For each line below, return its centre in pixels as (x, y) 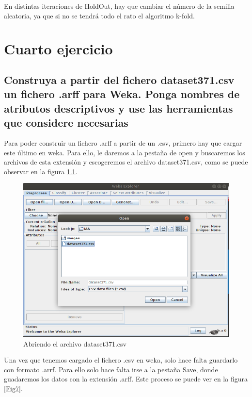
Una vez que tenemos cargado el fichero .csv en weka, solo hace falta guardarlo (121, 360)
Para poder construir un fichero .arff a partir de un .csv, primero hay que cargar (123, 142)
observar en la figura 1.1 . (41, 171)
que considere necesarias (66, 123)
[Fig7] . (13, 389)
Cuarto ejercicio (58, 49)
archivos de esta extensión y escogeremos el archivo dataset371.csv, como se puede (126, 162)
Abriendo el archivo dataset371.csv (75, 343)
